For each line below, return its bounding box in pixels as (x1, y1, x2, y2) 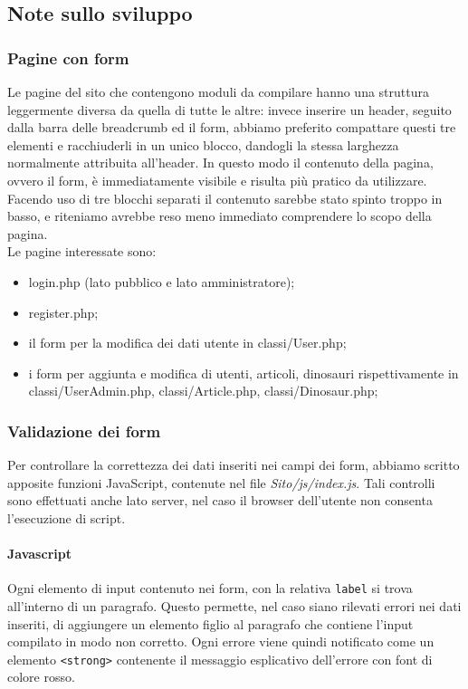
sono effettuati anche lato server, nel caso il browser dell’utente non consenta (7, 491, 433, 510)
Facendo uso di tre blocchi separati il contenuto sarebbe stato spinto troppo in (7, 188, 443, 207)
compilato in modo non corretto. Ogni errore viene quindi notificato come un (7, 632, 435, 651)
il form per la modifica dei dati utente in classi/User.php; (28, 333, 347, 352)
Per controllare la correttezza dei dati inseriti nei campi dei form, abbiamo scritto (7, 455, 460, 474)
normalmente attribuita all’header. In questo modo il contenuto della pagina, (7, 153, 434, 172)
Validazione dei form (7, 419, 161, 442)
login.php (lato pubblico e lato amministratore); (28, 272, 295, 291)
